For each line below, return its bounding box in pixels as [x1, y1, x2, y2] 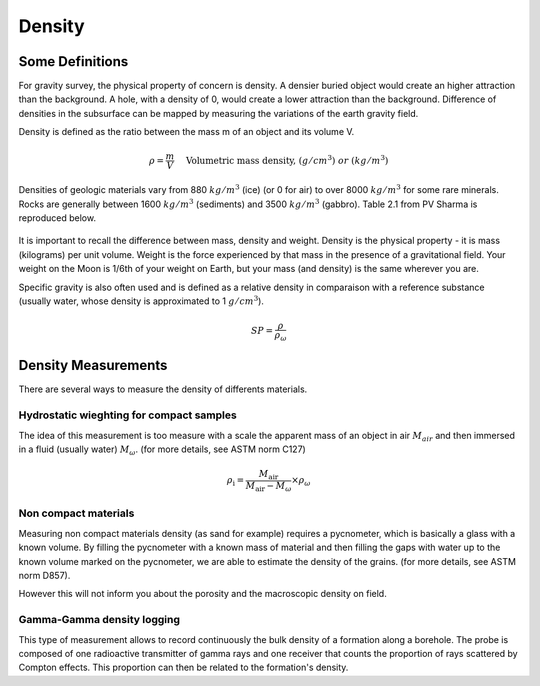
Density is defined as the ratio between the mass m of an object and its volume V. [18, 126, 355, 138]
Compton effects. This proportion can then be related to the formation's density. [18, 661, 349, 674]
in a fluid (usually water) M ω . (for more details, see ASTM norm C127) [18, 443, 307, 457]
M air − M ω [245, 480, 292, 494]
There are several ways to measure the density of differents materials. [18, 383, 308, 395]
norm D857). [18, 569, 71, 581]
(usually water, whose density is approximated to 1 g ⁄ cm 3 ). [18, 294, 265, 307]
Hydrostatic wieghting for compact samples [18, 408, 237, 422]
